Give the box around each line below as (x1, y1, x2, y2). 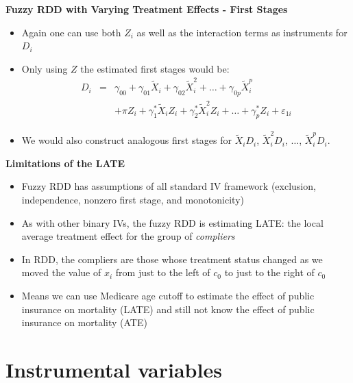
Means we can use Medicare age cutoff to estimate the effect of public (21, 288, 315, 302)
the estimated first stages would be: (80, 61, 230, 75)
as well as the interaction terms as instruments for (136, 25, 348, 39)
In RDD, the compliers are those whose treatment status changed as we (21, 251, 323, 266)
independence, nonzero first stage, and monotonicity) (21, 192, 244, 206)
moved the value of (21, 265, 101, 280)
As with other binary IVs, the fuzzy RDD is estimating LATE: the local (21, 215, 324, 230)
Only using (21, 61, 68, 75)
